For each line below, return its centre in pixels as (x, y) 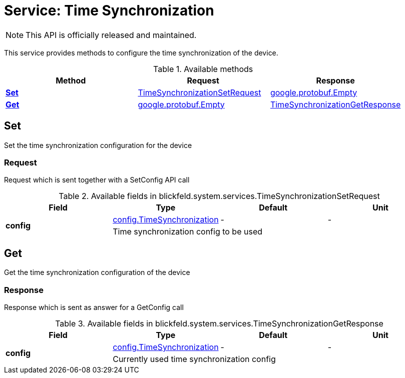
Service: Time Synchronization (109, 10)
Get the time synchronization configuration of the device (97, 272)
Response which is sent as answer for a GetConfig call (94, 307)
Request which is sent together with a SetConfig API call (97, 180)
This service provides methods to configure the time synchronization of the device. (141, 52)
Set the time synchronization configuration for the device (98, 145)
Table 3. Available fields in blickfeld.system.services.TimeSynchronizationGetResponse (219, 323)
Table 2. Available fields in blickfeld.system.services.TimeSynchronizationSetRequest (219, 196)
